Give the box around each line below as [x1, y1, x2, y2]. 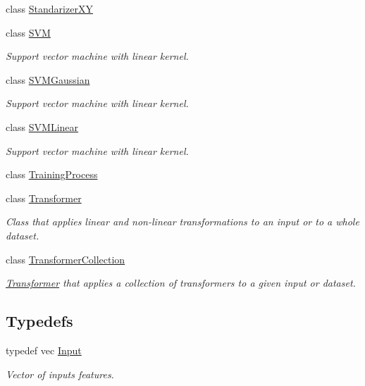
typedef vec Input [6, 342, 82, 357]
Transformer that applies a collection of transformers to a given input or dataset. [6, 275, 356, 290]
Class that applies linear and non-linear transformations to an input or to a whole [6, 214, 359, 229]
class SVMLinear [6, 119, 79, 134]
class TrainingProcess [6, 167, 98, 182]
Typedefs [6, 310, 73, 332]
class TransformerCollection [6, 251, 125, 266]
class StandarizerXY [6, 1, 93, 15]
